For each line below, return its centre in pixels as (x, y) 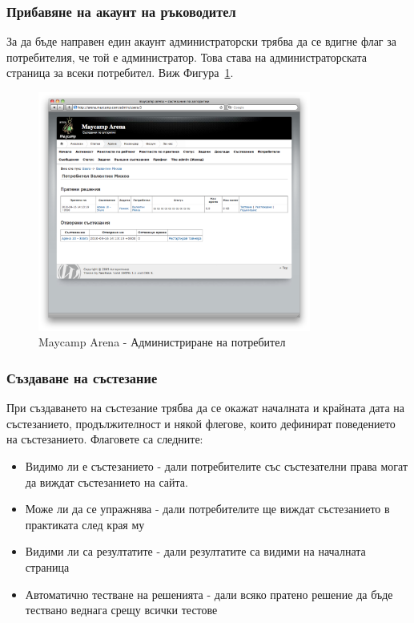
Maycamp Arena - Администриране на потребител (162, 342)
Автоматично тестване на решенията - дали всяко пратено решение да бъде (209, 594)
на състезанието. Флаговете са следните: (105, 439)
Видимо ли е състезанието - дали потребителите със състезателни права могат (217, 465)
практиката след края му (85, 524)
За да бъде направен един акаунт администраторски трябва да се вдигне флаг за (202, 41)
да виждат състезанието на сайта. (107, 481)
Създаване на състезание (82, 377)
